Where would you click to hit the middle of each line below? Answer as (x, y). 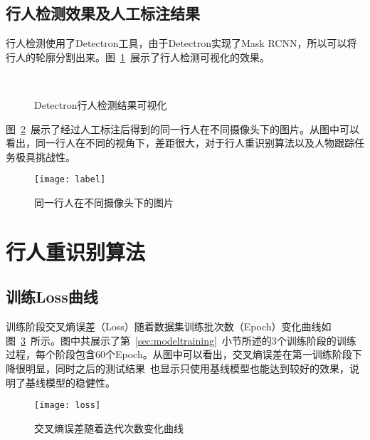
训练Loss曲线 (52, 297)
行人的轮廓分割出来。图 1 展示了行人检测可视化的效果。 (138, 57)
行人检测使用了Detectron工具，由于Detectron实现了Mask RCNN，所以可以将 (181, 43)
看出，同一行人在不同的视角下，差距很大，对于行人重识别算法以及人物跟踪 (180, 143)
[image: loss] (68, 405)
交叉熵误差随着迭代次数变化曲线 (109, 428)
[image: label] (70, 180)
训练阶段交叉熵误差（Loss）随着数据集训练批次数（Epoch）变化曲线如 (169, 326)
